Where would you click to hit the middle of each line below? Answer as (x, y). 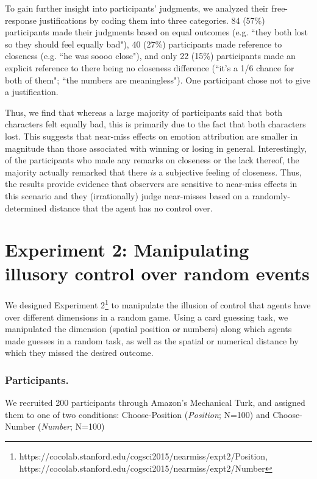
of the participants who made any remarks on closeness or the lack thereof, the (152, 160)
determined (26, 208)
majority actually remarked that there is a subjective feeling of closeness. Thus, (153, 172)
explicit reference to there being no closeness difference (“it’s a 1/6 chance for (150, 67)
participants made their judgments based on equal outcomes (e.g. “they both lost (157, 32)
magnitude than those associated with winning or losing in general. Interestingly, (156, 148)
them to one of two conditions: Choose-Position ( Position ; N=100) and (137, 414)
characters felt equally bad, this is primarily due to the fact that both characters (155, 124)
